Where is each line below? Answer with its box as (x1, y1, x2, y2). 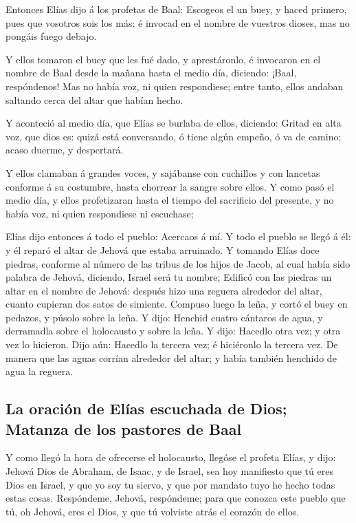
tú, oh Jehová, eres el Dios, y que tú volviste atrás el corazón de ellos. (5, 504, 300, 518)
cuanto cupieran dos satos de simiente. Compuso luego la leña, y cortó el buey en (5, 297, 348, 311)
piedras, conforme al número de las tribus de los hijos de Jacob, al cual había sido (5, 256, 351, 270)
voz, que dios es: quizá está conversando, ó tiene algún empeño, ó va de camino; (5, 129, 342, 143)
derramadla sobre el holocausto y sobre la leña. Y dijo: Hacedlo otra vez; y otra (5, 323, 341, 338)
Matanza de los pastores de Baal (5, 418, 242, 439)
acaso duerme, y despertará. (5, 142, 124, 157)
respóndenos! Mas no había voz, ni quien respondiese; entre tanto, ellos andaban (5, 78, 344, 93)
